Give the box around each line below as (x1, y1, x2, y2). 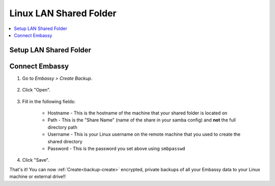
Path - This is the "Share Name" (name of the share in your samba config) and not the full (47, 117, 236, 123)
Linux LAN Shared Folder (9, 8, 117, 19)
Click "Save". (22, 157, 49, 163)
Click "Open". (22, 87, 51, 93)
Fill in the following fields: (22, 98, 76, 104)
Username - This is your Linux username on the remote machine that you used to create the (47, 131, 241, 137)
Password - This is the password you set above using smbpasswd (47, 145, 185, 151)
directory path (47, 124, 77, 130)
